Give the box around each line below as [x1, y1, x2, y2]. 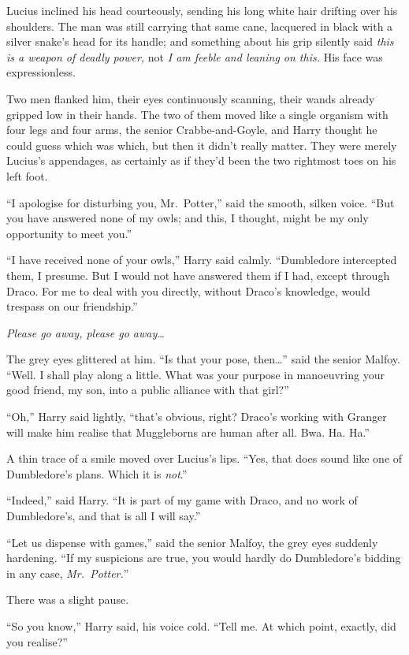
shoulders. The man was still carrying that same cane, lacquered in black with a [6, 17, 393, 34]
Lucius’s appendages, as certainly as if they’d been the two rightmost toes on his [6, 152, 396, 169]
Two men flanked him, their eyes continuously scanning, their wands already [6, 90, 375, 106]
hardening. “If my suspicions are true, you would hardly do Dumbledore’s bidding [6, 549, 401, 566]
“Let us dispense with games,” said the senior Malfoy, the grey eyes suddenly [6, 534, 378, 550]
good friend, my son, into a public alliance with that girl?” [6, 381, 289, 398]
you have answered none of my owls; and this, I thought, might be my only [6, 210, 369, 226]
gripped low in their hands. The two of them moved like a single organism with [6, 106, 389, 122]
